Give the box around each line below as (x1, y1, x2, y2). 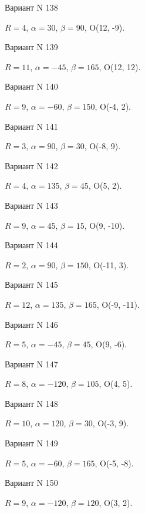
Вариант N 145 (5, 278, 58, 291)
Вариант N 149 (5, 437, 58, 449)
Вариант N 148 (5, 397, 58, 409)
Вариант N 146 (5, 318, 58, 330)
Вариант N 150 (5, 476, 58, 489)
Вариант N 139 (5, 41, 58, 53)
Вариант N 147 (5, 357, 58, 370)
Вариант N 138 (5, 1, 58, 13)
